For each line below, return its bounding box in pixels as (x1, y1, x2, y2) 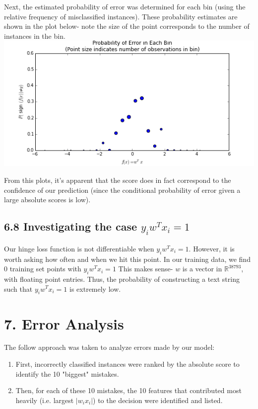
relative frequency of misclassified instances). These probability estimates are (4, 11, 238, 21)
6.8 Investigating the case (4, 219, 137, 234)
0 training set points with (4, 263, 81, 274)
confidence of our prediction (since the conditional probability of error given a (4, 184, 241, 195)
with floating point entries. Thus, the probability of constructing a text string (4, 273, 240, 284)
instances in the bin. (4, 30, 65, 41)
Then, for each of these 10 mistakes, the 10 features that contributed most (15, 385, 242, 396)
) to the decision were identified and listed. (93, 395, 223, 405)
